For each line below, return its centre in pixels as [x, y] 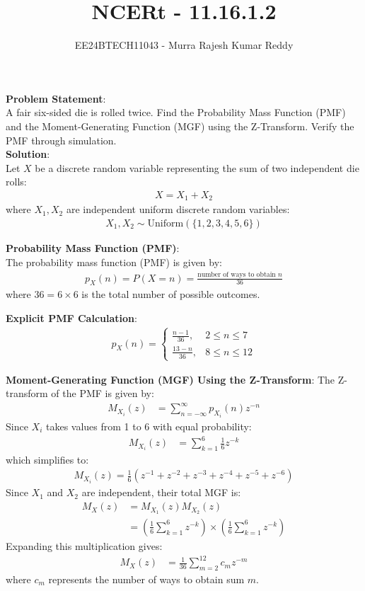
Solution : [28, 154]
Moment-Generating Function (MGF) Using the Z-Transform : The [170, 379]
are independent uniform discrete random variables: [178, 209]
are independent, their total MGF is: [161, 492]
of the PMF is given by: [103, 393]
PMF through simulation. [61, 140]
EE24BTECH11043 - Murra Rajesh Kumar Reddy [184, 45]
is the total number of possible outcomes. [171, 294]
